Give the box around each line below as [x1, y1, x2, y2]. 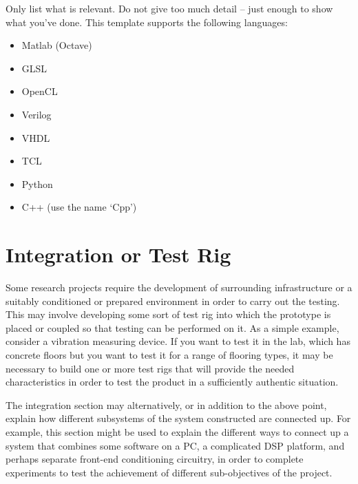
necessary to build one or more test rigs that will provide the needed [6, 361, 295, 375]
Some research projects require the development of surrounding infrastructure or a [6, 280, 352, 295]
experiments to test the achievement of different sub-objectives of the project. [6, 465, 333, 479]
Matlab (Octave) [21, 38, 92, 52]
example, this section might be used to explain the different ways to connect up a [6, 425, 349, 439]
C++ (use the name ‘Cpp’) [21, 200, 137, 214]
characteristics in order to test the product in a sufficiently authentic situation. [6, 375, 339, 389]
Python [21, 176, 53, 191]
